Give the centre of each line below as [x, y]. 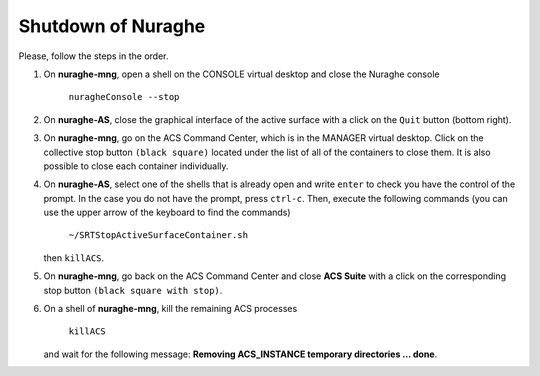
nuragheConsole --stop [124, 97]
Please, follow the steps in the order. [93, 56]
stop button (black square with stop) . [133, 290]
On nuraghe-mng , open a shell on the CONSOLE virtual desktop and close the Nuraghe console [241, 74]
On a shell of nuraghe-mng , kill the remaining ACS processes [170, 309]
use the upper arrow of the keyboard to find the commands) [167, 212]
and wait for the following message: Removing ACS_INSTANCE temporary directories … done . [240, 354]
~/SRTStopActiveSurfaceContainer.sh [158, 235]
